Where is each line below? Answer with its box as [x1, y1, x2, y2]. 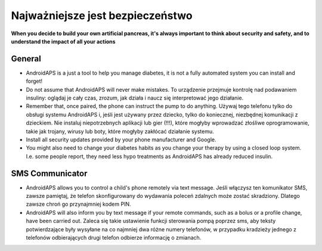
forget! [26, 78, 43, 85]
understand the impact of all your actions [11, 38, 116, 45]
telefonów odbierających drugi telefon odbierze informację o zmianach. [26, 234, 202, 241]
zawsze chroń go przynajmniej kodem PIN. [26, 200, 131, 208]
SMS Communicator [11, 168, 88, 178]
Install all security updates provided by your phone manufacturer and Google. [26, 136, 216, 143]
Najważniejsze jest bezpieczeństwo [11, 9, 193, 22]
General [11, 54, 42, 64]
